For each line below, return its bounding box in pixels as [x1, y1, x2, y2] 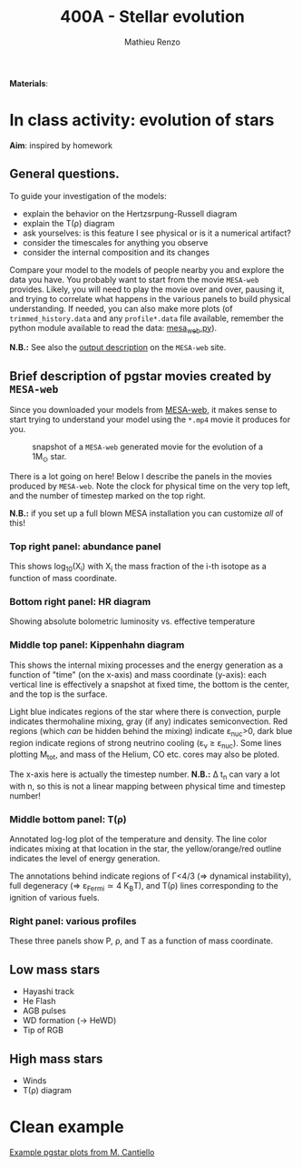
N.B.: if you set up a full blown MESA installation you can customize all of [9, 508, 284, 519]
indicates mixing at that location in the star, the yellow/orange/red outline [9, 843, 282, 854]
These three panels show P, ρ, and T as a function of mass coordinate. [9, 935, 274, 947]
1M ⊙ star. [32, 451, 67, 465]
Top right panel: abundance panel [9, 540, 161, 553]
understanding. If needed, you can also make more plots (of [9, 303, 233, 314]
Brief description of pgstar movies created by [9, 368, 272, 384]
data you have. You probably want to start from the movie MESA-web [9, 274, 259, 285]
